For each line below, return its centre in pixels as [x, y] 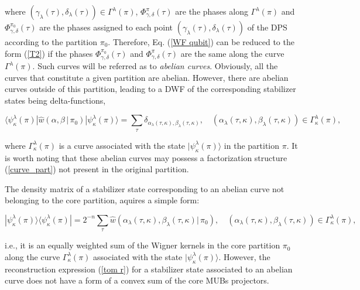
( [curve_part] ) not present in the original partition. [97, 169]
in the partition [252, 145]
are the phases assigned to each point [106, 27]
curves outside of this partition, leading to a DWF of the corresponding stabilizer [150, 89]
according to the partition [51, 42]
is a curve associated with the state [122, 145]
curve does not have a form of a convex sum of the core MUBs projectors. [137, 280]
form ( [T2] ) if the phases [49, 53]
